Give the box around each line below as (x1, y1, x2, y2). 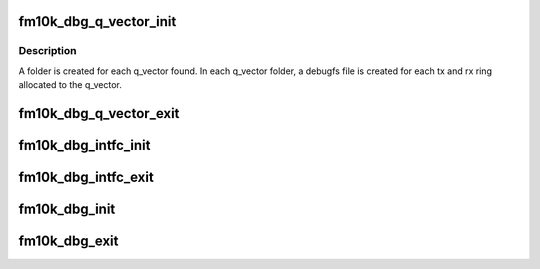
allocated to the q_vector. (18, 79, 122, 91)
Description (18, 44, 77, 58)
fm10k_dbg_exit (18, 233, 119, 250)
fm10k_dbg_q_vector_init (18, 13, 177, 30)
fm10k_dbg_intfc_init (18, 136, 151, 154)
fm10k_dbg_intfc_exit (18, 169, 154, 185)
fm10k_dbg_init (18, 201, 116, 218)
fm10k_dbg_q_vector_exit (18, 105, 180, 122)
